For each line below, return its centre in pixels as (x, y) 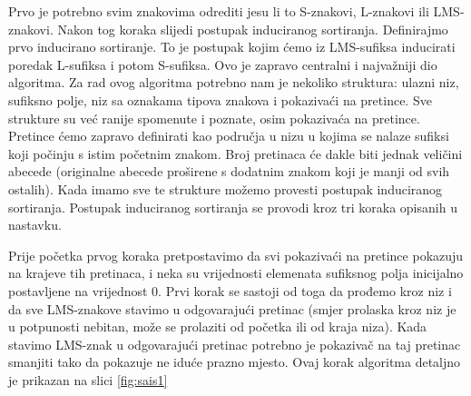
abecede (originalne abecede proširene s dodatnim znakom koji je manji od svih (229, 171)
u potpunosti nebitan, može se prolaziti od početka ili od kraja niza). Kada (218, 327)
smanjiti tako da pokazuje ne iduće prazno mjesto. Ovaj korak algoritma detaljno (235, 362)
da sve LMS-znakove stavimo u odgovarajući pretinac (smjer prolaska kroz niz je (232, 308)
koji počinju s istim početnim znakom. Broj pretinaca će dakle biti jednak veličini (235, 153)
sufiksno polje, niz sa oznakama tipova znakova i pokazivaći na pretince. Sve (220, 99)
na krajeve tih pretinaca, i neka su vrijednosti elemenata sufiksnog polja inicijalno (236, 273)
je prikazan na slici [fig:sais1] (88, 379)
